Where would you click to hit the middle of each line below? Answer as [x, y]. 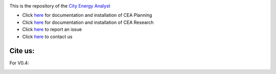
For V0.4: [19, 63]
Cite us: [22, 51]
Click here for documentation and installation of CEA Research [88, 22]
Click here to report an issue [52, 29]
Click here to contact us [47, 36]
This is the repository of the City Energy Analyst [60, 6]
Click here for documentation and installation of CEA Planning [87, 15]
